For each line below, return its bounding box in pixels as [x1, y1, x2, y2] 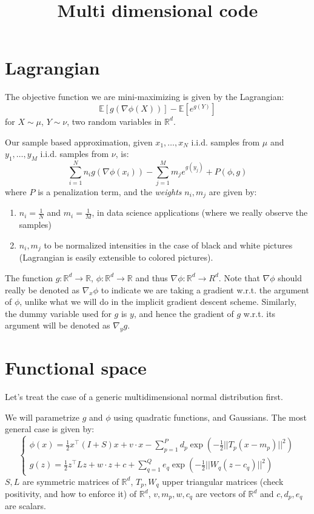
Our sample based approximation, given [5, 135, 153, 148]
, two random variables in [67, 115, 162, 127]
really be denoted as [5, 283, 80, 296]
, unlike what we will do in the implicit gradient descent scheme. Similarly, [19, 295, 297, 308]
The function [5, 271, 53, 284]
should [278, 271, 302, 284]
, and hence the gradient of [133, 307, 234, 319]
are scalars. [5, 499, 46, 512]
